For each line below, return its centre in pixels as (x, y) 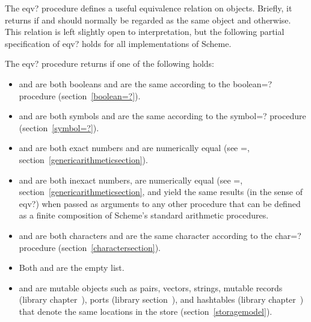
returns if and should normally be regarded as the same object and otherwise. (148, 20)
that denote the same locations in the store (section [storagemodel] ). (146, 311)
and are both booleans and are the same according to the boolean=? (146, 83)
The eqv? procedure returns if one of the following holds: (110, 63)
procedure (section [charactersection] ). (90, 247)
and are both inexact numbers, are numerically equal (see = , (131, 180)
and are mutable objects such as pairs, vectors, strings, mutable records (151, 287)
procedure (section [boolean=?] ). (80, 95)
